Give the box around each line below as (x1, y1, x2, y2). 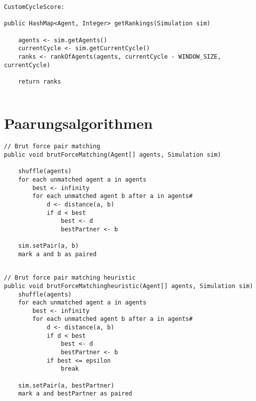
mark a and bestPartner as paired (18, 390, 132, 398)
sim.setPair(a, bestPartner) (18, 382, 114, 389)
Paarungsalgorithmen (4, 113, 153, 133)
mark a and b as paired (18, 250, 97, 258)
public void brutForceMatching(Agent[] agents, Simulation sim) (4, 151, 221, 158)
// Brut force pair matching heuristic (4, 274, 136, 282)
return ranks (18, 78, 61, 85)
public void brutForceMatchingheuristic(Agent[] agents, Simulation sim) (4, 282, 254, 290)
